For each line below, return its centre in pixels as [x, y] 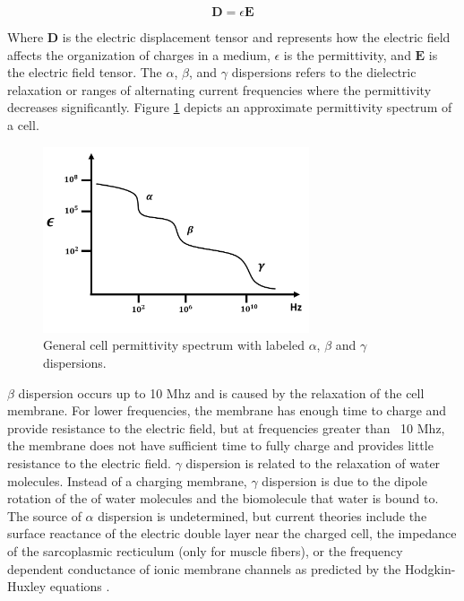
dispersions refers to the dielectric [324, 72]
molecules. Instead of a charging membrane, [127, 480]
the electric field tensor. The [85, 72]
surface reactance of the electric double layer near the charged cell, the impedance [232, 533]
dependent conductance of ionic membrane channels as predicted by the [204, 568]
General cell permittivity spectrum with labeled [174, 345]
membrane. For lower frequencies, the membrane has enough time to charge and [227, 410]
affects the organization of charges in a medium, [139, 54]
